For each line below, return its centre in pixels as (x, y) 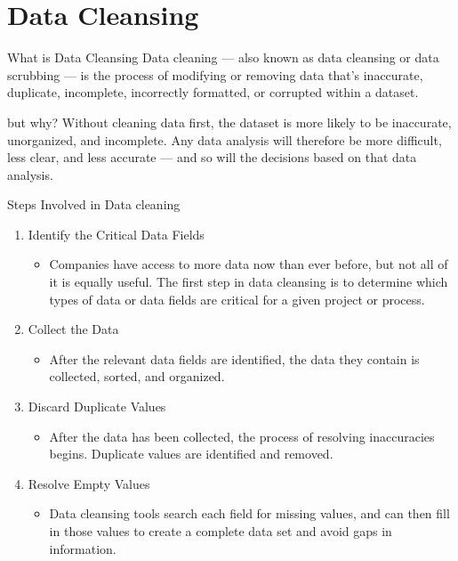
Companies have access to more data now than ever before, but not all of (249, 264)
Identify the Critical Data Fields (116, 234)
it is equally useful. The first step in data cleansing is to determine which (249, 282)
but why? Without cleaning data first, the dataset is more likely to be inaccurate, (229, 122)
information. (83, 548)
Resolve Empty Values (89, 483)
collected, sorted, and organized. (137, 376)
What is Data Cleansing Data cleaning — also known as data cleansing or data (223, 57)
